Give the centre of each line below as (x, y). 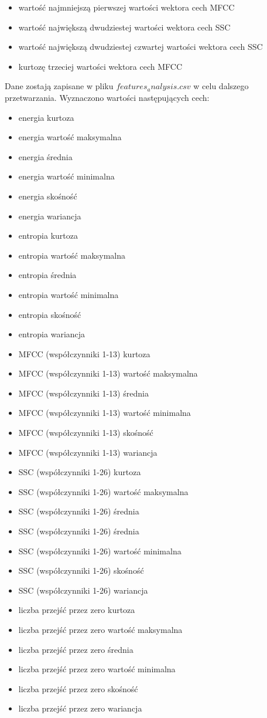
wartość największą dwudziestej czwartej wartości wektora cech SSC (141, 47)
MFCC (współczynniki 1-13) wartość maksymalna (108, 373)
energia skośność (48, 196)
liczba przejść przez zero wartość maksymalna (100, 629)
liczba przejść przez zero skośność (78, 688)
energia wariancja (50, 216)
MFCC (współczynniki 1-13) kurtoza (84, 353)
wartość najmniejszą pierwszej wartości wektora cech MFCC (126, 7)
